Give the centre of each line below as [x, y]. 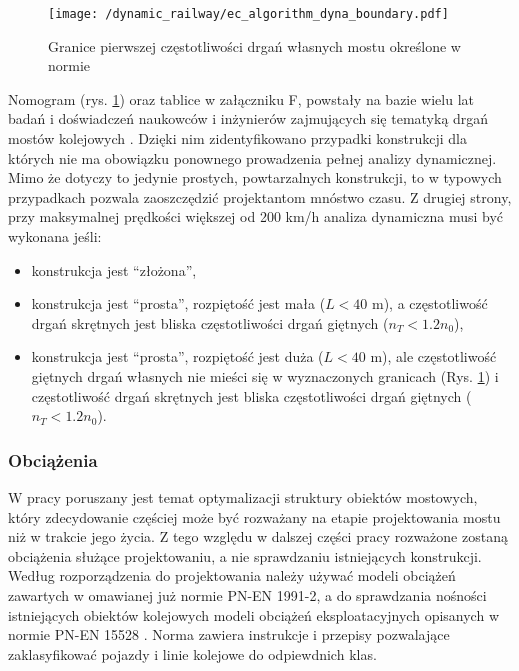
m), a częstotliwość [430, 303]
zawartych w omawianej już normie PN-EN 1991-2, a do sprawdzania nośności [247, 594]
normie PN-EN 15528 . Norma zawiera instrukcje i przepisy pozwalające [229, 634]
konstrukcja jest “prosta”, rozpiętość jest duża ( [177, 356]
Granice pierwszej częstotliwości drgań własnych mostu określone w [254, 45]
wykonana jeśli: [55, 236]
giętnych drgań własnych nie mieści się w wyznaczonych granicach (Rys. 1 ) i [265, 375]
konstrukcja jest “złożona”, [114, 269]
